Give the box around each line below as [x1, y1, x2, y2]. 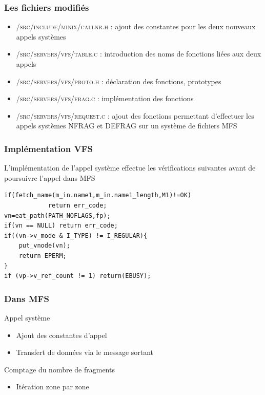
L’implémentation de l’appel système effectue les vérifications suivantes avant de [4, 162, 256, 173]
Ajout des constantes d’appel [16, 329, 107, 340]
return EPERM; [18, 252, 67, 259]
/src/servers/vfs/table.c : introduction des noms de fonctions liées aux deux [16, 48, 261, 59]
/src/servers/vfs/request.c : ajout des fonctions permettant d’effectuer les [16, 110, 254, 121]
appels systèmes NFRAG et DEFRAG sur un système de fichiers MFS [16, 120, 237, 131]
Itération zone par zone [16, 381, 89, 392]
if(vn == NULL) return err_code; [4, 222, 118, 230]
